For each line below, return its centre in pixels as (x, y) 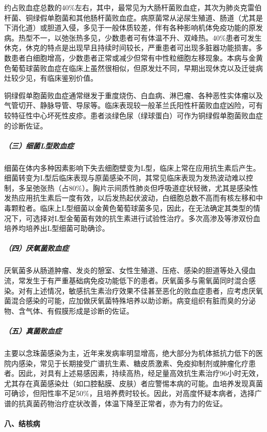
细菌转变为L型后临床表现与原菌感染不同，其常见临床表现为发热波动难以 (125, 178)
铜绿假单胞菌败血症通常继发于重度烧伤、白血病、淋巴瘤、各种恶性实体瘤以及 (133, 95)
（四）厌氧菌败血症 (36, 248)
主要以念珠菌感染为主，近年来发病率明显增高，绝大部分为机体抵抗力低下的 (130, 353)
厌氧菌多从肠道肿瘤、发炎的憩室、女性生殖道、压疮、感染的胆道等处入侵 (126, 270)
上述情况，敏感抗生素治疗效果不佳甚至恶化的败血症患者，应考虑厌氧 (148, 290)
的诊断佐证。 (26, 125)
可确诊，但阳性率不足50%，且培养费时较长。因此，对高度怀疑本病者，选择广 (133, 393)
